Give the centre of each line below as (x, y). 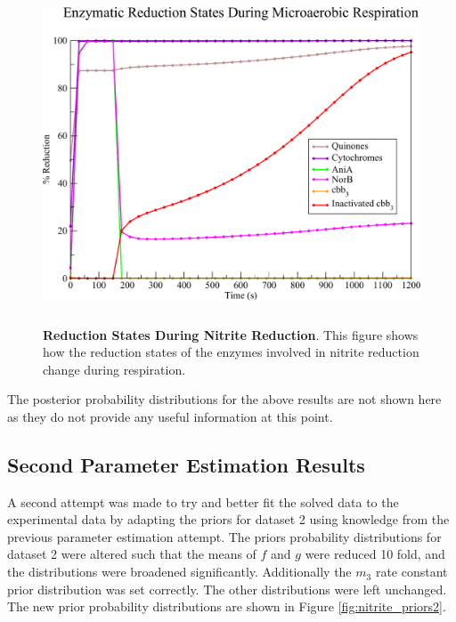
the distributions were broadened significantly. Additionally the (179, 572)
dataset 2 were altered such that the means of (132, 554)
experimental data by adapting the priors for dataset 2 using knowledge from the (228, 519)
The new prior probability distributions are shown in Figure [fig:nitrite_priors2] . (227, 606)
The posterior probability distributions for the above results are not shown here (224, 399)
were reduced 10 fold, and (375, 554)
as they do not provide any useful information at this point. (170, 416)
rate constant (411, 572)
